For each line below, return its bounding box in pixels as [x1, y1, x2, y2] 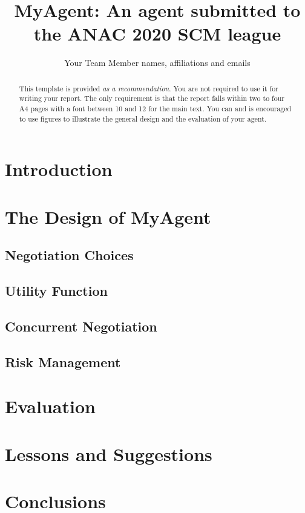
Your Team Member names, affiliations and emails [64, 56, 251, 69]
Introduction [5, 157, 113, 181]
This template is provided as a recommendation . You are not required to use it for [19, 83, 278, 93]
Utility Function [5, 281, 108, 300]
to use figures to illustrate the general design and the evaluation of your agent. [19, 113, 267, 123]
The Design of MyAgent [5, 204, 211, 229]
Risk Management [5, 352, 121, 371]
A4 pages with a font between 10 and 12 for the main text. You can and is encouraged [19, 103, 292, 114]
